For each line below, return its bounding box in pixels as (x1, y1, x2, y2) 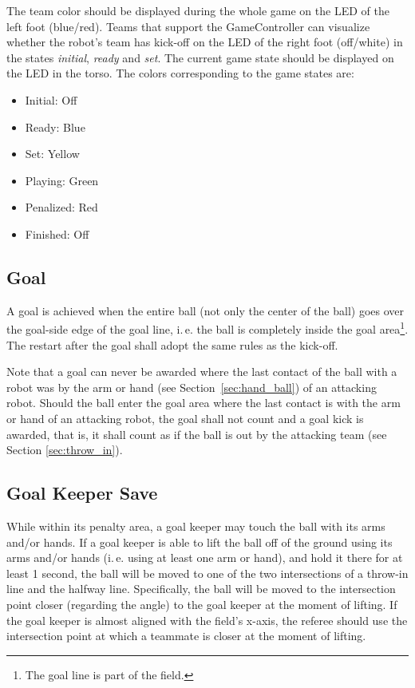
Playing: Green (25, 172, 99, 188)
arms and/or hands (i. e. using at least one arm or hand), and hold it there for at (6, 549, 403, 566)
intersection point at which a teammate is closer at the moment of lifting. (6, 627, 366, 644)
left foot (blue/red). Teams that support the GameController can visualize (6, 18, 370, 34)
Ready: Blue (25, 118, 85, 135)
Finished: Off (25, 225, 89, 242)
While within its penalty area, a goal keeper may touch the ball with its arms (6, 517, 385, 534)
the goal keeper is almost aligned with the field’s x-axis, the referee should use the (6, 611, 408, 628)
